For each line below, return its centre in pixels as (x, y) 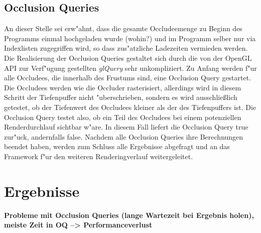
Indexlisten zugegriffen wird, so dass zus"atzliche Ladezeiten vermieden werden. (126, 48)
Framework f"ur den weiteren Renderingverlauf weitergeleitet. (99, 156)
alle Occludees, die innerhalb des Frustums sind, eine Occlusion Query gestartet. (128, 78)
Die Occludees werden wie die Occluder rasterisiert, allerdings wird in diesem (123, 87)
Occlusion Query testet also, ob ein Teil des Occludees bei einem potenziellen (123, 117)
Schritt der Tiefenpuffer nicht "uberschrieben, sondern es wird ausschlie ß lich (121, 97)
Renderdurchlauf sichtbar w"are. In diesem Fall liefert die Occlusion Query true (126, 127)
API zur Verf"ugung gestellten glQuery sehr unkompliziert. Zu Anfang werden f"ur (130, 68)
